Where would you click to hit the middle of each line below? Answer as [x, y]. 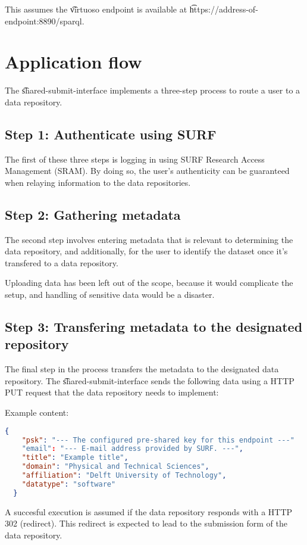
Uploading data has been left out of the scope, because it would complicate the [149, 283]
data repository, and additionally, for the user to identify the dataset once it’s [146, 251]
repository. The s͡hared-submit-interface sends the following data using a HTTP [150, 380]
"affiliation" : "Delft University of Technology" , [124, 475]
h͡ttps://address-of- [224, 9]
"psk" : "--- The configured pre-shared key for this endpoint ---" [158, 440]
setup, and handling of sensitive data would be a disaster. [110, 295]
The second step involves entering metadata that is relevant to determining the [149, 239]
